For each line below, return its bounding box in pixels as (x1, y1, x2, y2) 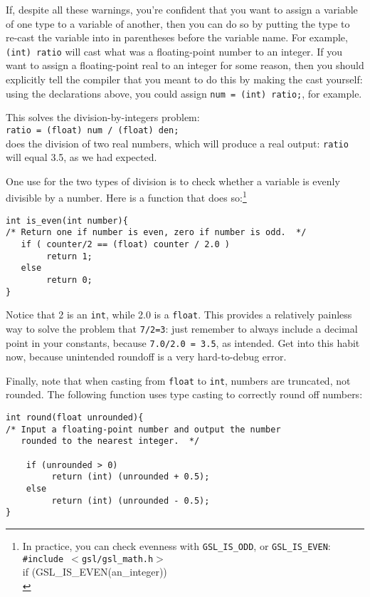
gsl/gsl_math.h (81, 554, 154, 564)
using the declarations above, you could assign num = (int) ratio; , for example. (6, 85, 362, 100)
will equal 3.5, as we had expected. (6, 150, 157, 165)
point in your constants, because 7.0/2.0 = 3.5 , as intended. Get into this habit (6, 335, 360, 350)
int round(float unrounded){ (6, 412, 144, 423)
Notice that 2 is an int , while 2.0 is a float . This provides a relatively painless (6, 307, 352, 322)
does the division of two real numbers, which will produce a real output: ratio (6, 135, 349, 150)
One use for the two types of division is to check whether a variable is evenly (6, 173, 340, 188)
